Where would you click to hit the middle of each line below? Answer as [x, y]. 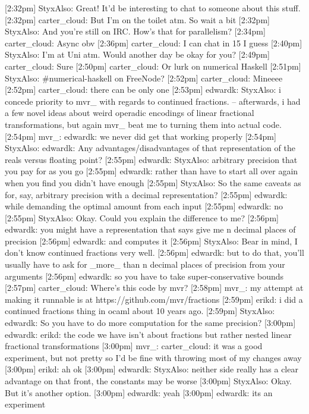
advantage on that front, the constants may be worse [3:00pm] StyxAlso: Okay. [148, 381]
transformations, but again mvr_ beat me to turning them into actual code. [143, 124]
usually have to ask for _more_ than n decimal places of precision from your [145, 264]
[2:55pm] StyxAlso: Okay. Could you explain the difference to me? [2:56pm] [142, 217]
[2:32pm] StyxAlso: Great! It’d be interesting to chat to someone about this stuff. [153, 8]
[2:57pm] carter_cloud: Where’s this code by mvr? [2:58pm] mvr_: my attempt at [154, 288]
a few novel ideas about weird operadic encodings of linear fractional [130, 113]
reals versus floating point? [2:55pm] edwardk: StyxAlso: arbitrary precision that [151, 159]
